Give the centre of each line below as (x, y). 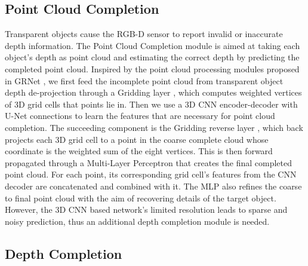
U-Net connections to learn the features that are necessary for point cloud (140, 116)
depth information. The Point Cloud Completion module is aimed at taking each (153, 45)
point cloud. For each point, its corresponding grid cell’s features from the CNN (151, 174)
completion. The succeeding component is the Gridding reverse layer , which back (154, 127)
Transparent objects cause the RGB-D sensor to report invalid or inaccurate (144, 34)
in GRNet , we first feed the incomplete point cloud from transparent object (144, 80)
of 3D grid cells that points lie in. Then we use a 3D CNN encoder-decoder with (151, 104)
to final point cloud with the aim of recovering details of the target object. (141, 198)
